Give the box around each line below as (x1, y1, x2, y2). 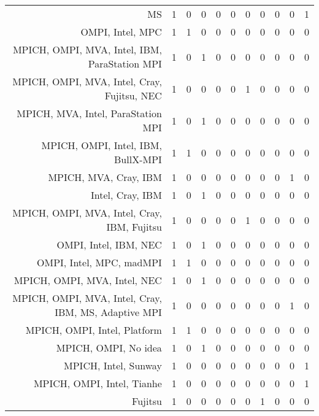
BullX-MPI (114, 152, 162, 166)
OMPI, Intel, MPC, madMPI (37, 255, 162, 269)
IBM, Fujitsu (106, 220, 162, 234)
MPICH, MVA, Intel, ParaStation (17, 106, 162, 120)
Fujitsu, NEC (104, 88, 162, 102)
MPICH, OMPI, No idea (56, 341, 162, 355)
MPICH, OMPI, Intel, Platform (25, 323, 162, 337)
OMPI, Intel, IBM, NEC (56, 237, 162, 252)
